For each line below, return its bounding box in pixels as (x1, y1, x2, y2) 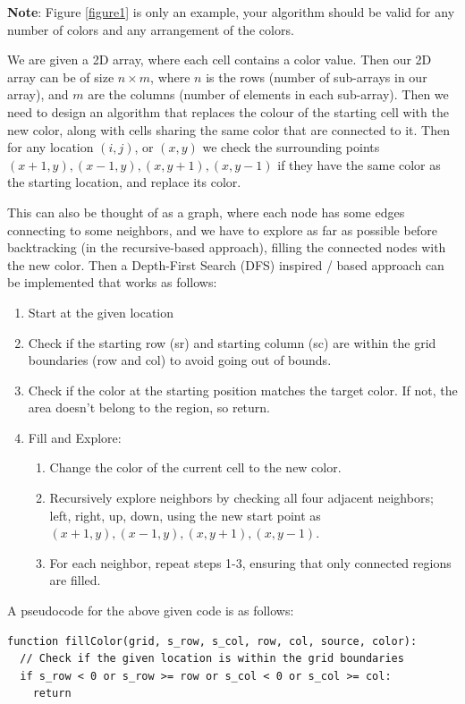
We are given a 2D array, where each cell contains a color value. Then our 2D (7, 50, 432, 69)
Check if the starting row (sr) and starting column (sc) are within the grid (28, 333, 436, 352)
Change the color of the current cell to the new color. (49, 458, 342, 477)
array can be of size (7, 67, 114, 86)
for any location (7, 138, 94, 157)
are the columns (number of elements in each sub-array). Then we (88, 85, 449, 104)
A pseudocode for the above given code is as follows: (7, 601, 294, 620)
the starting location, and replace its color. (7, 173, 241, 191)
